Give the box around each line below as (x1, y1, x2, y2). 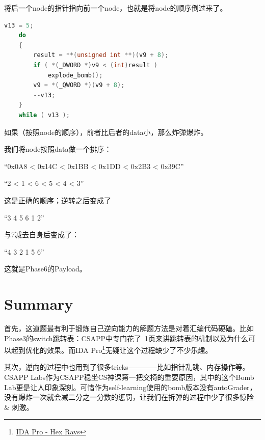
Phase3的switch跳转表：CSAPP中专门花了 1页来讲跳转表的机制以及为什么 (4, 333, 249, 343)
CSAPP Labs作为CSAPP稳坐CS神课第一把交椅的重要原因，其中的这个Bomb (4, 372, 254, 382)
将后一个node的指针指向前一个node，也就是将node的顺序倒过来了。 (4, 3, 227, 13)
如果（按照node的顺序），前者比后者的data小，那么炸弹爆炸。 (4, 126, 208, 137)
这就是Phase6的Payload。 (4, 263, 87, 274)
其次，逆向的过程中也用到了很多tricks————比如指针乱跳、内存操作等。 (4, 362, 250, 372)
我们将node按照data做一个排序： (4, 144, 112, 154)
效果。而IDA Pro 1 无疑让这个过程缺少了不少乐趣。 (46, 343, 213, 355)
